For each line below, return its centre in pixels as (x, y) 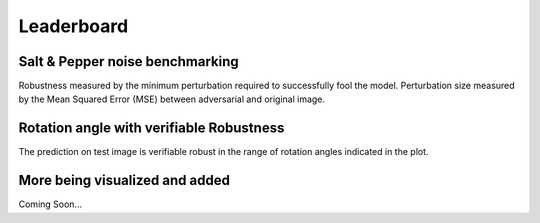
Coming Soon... (50, 204)
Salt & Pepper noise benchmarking (128, 61)
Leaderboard (73, 26)
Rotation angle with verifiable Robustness (151, 128)
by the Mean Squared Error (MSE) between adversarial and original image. (171, 99)
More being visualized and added (124, 180)
